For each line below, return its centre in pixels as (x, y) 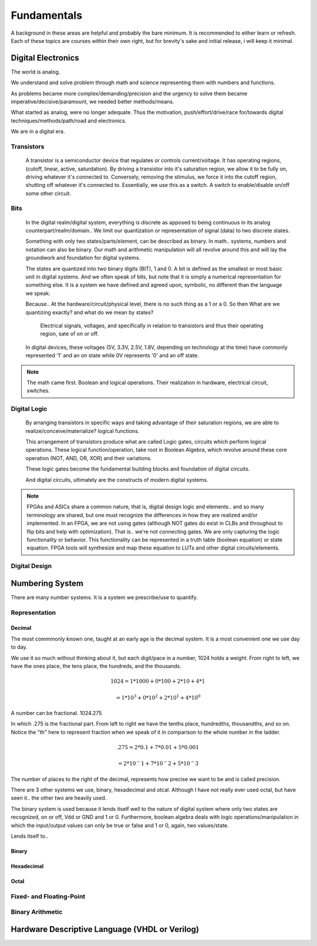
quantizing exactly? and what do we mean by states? (90, 312)
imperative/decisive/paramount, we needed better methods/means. (92, 102)
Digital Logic (29, 409)
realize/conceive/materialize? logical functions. (82, 431)
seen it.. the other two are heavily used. (59, 798)
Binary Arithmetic (37, 912)
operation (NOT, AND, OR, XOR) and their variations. (89, 458)
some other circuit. (48, 193)
